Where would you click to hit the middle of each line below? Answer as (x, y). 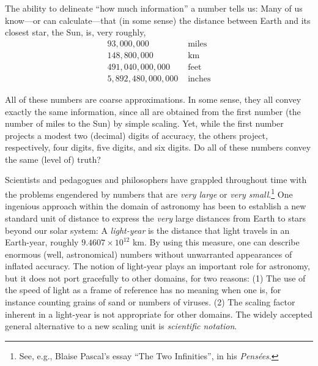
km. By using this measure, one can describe (216, 242)
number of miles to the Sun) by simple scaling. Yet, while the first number (144, 123)
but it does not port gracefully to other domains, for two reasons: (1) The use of (155, 278)
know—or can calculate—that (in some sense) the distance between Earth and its (158, 20)
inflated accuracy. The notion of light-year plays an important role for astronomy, (157, 266)
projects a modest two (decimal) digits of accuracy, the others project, (136, 135)
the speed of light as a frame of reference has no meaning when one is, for (143, 290)
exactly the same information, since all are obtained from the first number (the (153, 111)
